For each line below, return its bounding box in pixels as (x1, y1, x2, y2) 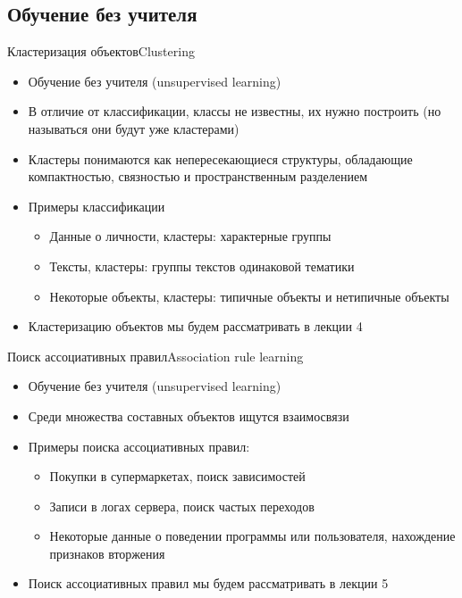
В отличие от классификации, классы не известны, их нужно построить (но (28, 102, 441, 120)
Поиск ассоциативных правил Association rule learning (7, 346, 304, 365)
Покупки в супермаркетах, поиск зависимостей (49, 467, 306, 486)
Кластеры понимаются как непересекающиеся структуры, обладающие (28, 149, 413, 168)
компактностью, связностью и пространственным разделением (28, 167, 368, 186)
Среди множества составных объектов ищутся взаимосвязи (28, 406, 349, 425)
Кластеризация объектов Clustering (7, 42, 195, 61)
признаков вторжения (49, 544, 165, 562)
